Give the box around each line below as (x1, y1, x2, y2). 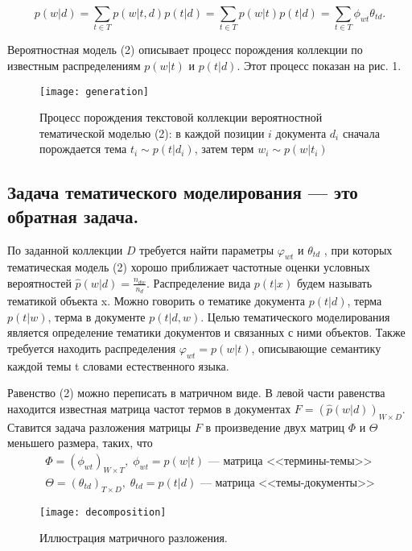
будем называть (297, 274, 373, 291)
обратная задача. (7, 203, 139, 228)
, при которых (323, 241, 393, 258)
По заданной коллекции (7, 241, 123, 258)
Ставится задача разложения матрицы (7, 418, 192, 435)
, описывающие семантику (251, 339, 381, 356)
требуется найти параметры (139, 241, 274, 258)
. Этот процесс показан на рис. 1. (237, 56, 402, 73)
